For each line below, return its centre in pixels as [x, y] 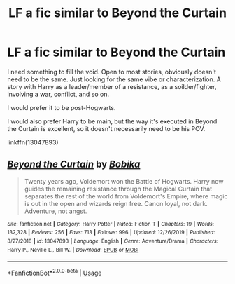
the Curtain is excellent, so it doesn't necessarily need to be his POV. [106, 128]
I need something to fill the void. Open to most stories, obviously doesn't [112, 72]
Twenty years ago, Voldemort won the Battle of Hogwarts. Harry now [124, 181]
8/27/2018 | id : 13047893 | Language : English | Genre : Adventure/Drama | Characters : [113, 241]
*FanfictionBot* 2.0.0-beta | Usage [55, 273]
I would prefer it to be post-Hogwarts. [62, 107]
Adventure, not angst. [56, 211]
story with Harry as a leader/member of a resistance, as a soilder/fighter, [112, 86]
